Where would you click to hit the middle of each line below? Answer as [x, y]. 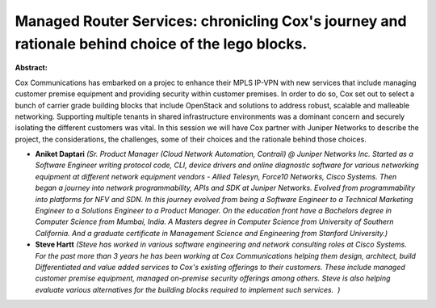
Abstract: [31, 68]
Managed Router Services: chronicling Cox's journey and [211, 21]
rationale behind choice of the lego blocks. [161, 44]
